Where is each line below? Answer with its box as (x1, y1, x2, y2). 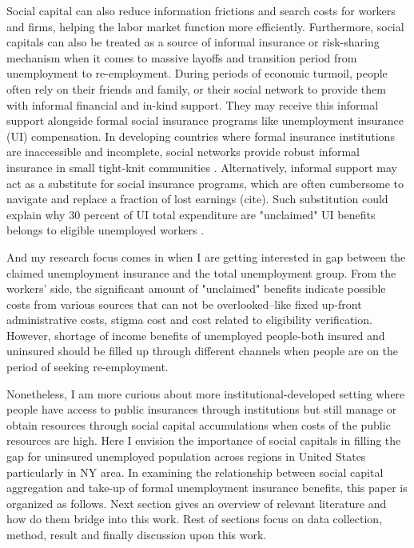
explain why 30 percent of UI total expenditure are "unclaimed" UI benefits (6, 206, 376, 222)
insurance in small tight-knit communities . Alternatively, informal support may (6, 158, 397, 175)
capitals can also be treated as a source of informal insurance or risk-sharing (6, 34, 380, 50)
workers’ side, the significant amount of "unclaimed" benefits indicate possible (6, 280, 386, 297)
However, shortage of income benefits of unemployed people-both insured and (6, 326, 385, 343)
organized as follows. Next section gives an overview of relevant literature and (6, 494, 387, 511)
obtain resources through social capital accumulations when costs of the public (6, 416, 391, 433)
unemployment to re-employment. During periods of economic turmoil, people (6, 65, 388, 82)
